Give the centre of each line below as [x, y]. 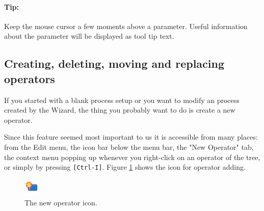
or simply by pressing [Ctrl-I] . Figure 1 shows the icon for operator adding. [125, 167]
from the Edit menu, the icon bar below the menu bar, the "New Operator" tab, [129, 147]
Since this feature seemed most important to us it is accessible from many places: [131, 137]
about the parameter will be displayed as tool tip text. [89, 36]
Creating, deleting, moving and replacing [114, 63]
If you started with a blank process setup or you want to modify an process [122, 100]
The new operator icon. [61, 203]
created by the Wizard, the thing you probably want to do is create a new [120, 110]
